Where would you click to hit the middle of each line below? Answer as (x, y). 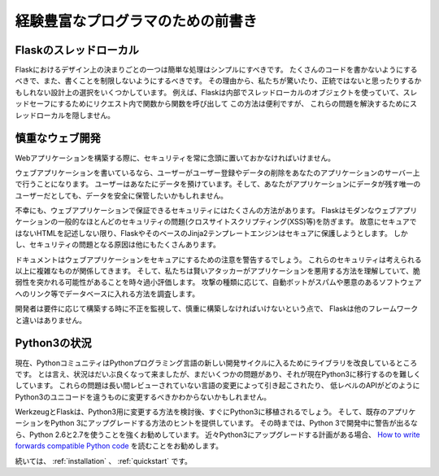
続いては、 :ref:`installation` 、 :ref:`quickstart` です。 (104, 461)
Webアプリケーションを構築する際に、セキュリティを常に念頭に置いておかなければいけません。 (175, 158)
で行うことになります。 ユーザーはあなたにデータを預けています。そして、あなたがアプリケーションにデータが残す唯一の (218, 184)
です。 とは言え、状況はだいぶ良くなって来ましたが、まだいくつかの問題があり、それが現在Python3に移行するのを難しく (218, 373)
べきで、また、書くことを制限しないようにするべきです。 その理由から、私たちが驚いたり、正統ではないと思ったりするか (218, 81)
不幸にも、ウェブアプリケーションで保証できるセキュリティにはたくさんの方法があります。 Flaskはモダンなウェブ (206, 211)
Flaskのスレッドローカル (77, 50)
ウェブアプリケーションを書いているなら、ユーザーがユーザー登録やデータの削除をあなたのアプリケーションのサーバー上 (217, 172)
